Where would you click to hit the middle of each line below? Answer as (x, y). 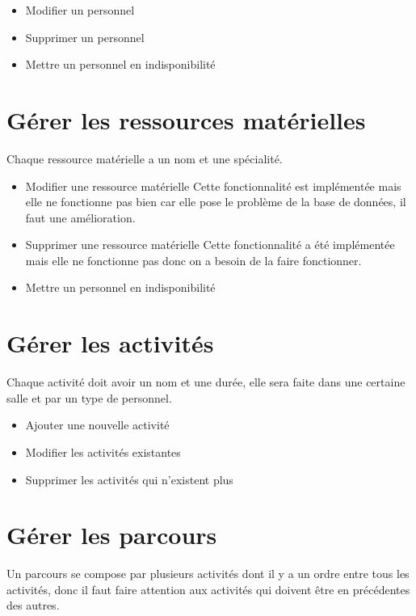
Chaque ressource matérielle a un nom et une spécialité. (145, 158)
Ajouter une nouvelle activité (97, 425)
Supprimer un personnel (85, 37)
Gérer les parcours (112, 535)
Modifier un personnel (80, 10)
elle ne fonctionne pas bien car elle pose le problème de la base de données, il (216, 202)
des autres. (33, 605)
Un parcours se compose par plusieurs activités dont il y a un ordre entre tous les (208, 574)
